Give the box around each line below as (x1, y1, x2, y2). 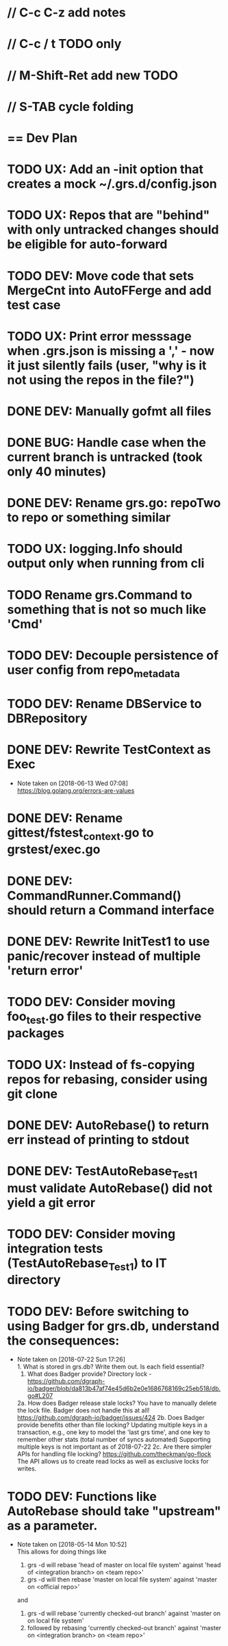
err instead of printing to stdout (7, 1132, 190, 1147)
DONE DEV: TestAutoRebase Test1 (7, 1164, 198, 1181)
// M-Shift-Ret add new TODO (7, 67, 178, 83)
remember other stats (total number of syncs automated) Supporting (16, 1436, 211, 1444)
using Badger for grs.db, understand (7, 1318, 220, 1334)
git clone (7, 1086, 58, 1101)
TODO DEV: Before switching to (7, 1303, 190, 1319)
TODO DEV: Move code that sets (7, 268, 194, 284)
